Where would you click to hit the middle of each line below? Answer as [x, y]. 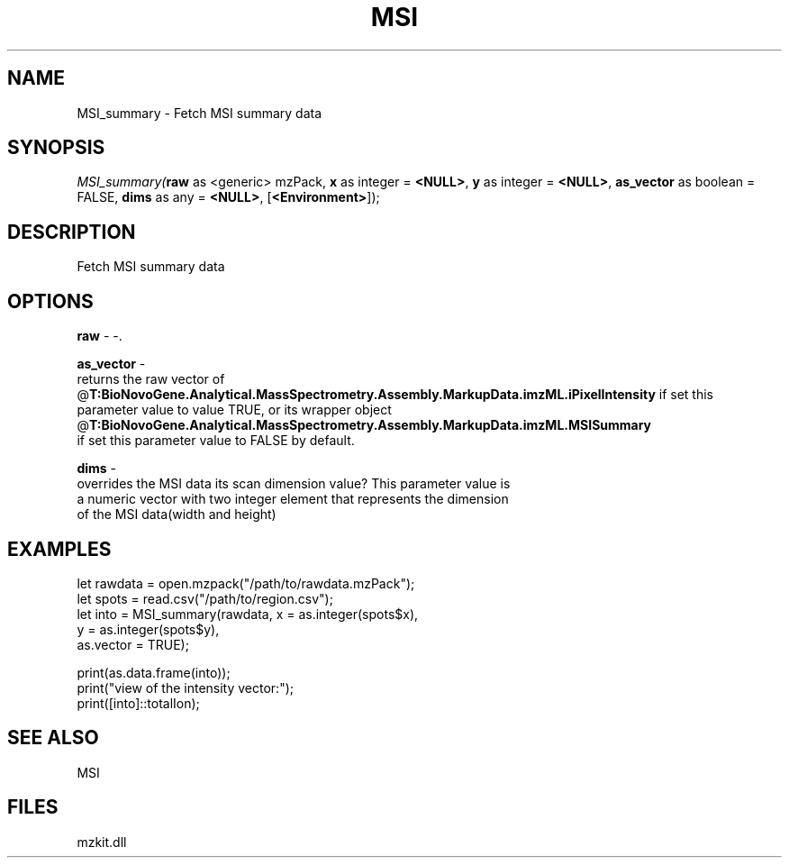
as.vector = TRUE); [133, 644]
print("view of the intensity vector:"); [186, 687]
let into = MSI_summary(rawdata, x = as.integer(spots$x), [248, 614]
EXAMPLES [59, 549]
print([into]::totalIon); [138, 703]
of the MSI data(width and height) [177, 514]
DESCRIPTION [72, 232]
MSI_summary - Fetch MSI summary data [200, 113]
